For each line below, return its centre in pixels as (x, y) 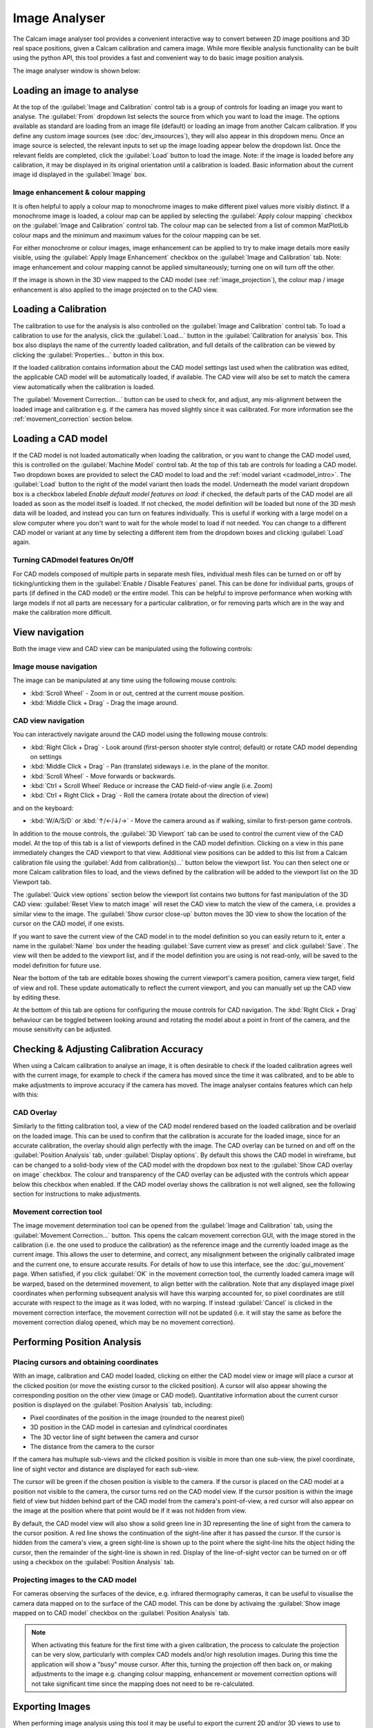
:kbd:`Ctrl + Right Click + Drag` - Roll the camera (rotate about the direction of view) (150, 796)
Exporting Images (52, 1707)
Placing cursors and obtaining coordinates (86, 1362)
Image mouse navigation (55, 666)
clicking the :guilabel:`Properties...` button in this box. (89, 355)
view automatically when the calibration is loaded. (84, 386)
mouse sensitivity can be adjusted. (62, 1029)
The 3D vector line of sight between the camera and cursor (114, 1437)
